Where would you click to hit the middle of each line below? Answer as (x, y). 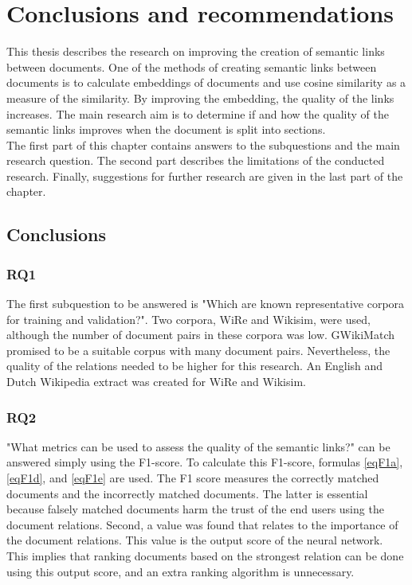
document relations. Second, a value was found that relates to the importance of (202, 524)
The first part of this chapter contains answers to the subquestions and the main (203, 144)
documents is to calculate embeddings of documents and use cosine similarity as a (206, 82)
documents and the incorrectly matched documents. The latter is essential (187, 493)
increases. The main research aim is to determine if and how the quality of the (198, 113)
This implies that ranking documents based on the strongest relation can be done (205, 556)
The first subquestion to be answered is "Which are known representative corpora (206, 304)
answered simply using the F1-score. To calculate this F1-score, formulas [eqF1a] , (205, 462)
